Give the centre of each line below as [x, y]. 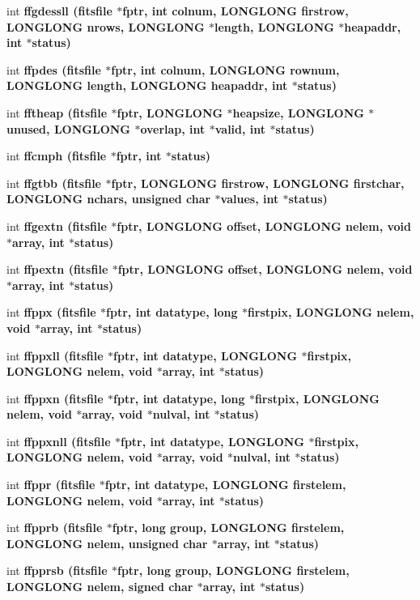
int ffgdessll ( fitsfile [59, 11]
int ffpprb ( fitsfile [55, 528]
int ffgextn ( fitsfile [57, 226]
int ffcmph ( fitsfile [57, 156]
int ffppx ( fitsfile [51, 312]
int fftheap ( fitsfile [57, 112]
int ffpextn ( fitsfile [57, 269]
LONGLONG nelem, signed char [100, 587]
